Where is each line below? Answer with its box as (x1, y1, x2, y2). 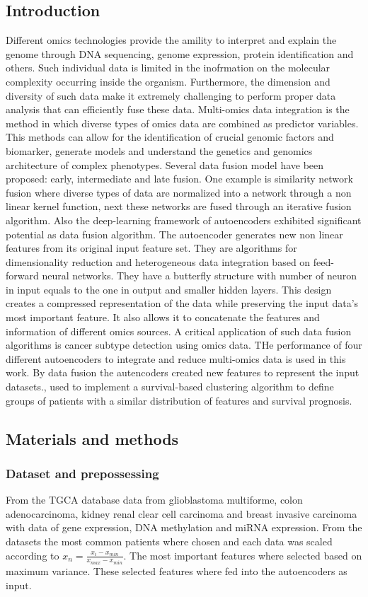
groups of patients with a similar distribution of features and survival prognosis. (6, 393, 352, 407)
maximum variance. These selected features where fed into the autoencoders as (6, 564, 347, 579)
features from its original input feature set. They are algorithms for (6, 240, 297, 255)
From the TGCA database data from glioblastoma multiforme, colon (6, 492, 303, 507)
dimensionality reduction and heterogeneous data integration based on (6, 254, 311, 269)
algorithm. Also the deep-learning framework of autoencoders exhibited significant (6, 212, 362, 227)
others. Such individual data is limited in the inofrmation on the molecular (6, 60, 330, 75)
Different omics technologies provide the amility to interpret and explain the (6, 33, 337, 47)
